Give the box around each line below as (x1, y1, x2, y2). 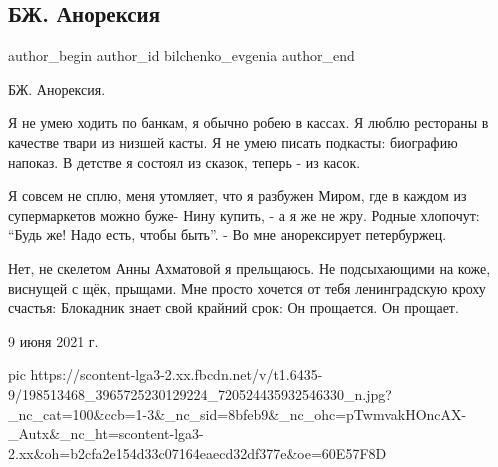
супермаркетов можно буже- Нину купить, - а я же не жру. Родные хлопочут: (8, 204, 480, 225)
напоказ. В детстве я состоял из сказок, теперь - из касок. (8, 151, 361, 172)
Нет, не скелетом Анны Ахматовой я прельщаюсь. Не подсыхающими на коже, (8, 257, 491, 278)
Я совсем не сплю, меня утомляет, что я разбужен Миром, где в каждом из (8, 185, 467, 206)
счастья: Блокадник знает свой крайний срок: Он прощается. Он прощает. (8, 297, 459, 318)
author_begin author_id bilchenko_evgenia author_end (8, 45, 355, 66)
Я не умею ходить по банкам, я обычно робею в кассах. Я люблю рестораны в (8, 112, 489, 133)
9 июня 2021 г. (8, 330, 99, 351)
